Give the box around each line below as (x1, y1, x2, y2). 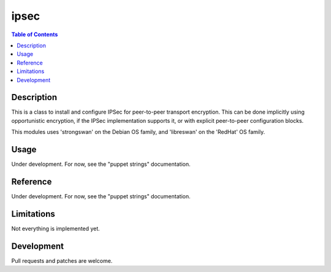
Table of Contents (11, 31, 58, 38)
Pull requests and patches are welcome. (11, 257, 113, 264)
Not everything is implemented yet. (11, 225, 101, 232)
